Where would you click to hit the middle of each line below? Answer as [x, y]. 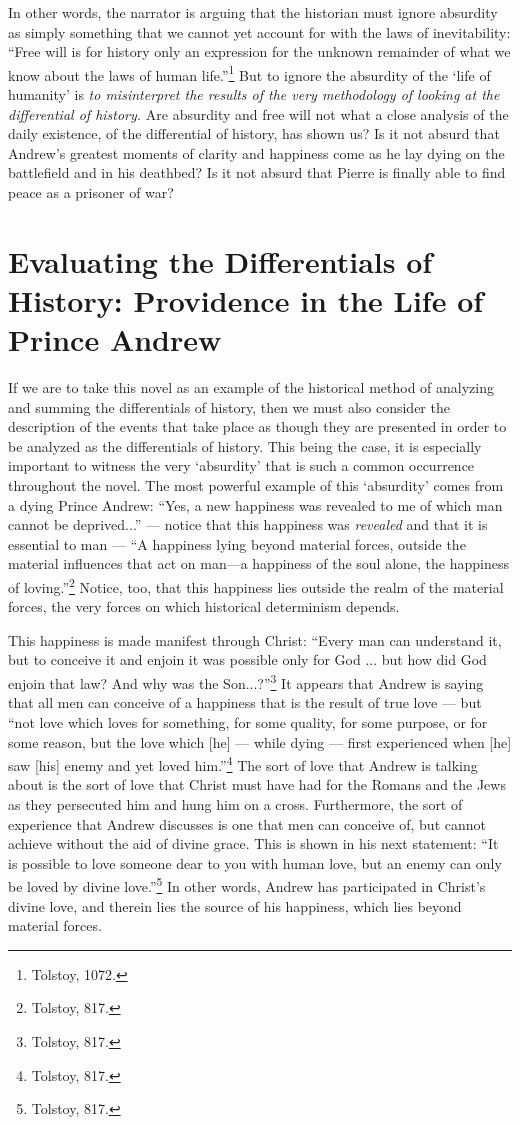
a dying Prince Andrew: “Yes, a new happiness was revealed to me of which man [255, 504]
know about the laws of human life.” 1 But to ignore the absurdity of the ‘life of [249, 73]
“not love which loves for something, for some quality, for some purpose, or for [248, 721]
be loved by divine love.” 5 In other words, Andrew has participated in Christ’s [247, 884]
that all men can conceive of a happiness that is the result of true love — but [245, 702]
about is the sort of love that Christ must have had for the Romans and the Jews [257, 784]
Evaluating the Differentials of [220, 260]
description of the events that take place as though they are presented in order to [257, 426]
